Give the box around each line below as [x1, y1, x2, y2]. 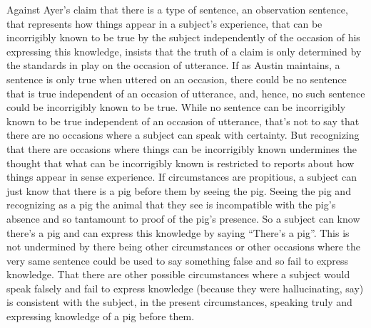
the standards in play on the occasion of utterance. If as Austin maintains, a [6, 58, 340, 73]
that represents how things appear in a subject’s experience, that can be [6, 16, 322, 31]
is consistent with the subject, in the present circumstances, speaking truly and [6, 295, 352, 310]
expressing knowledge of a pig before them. [6, 309, 195, 324]
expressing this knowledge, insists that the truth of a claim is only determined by [6, 43, 362, 58]
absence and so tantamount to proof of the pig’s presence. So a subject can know [6, 211, 360, 226]
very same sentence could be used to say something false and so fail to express [6, 253, 349, 268]
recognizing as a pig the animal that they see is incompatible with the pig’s [6, 197, 336, 212]
